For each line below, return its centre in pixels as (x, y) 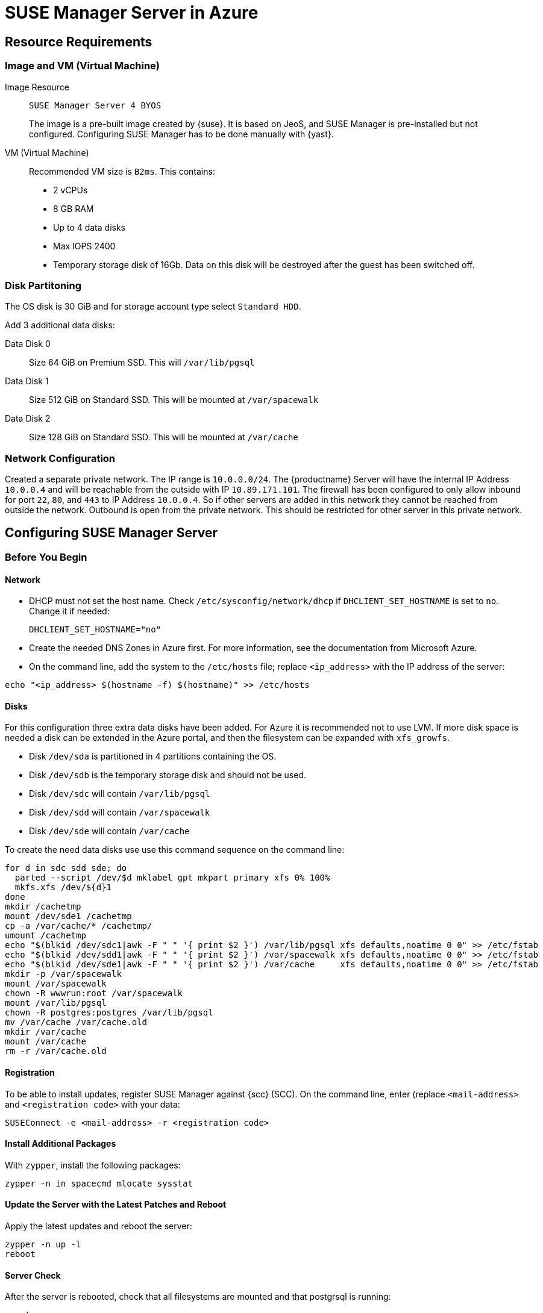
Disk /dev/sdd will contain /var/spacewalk (120, 812)
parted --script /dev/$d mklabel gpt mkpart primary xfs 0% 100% (172, 878)
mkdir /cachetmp (43, 907)
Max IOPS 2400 (84, 246)
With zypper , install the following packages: (93, 1165)
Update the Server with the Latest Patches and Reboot (116, 1205)
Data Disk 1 (27, 381)
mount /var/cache (46, 1042)
